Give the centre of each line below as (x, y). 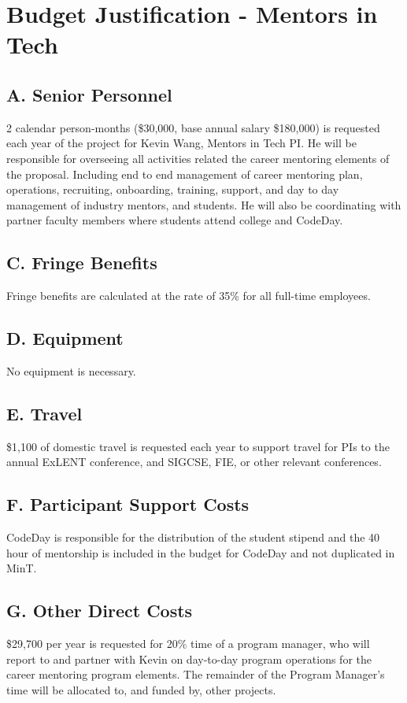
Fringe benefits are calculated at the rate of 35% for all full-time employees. (189, 296)
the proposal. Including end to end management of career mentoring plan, (185, 174)
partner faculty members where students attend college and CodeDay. (175, 220)
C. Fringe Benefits (82, 263)
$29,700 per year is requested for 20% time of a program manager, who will (188, 644)
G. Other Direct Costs (100, 610)
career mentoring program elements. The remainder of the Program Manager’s (196, 674)
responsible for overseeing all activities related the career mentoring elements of (198, 158)
